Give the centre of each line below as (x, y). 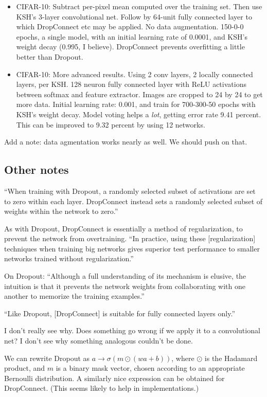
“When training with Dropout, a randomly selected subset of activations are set (130, 191)
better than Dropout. (50, 56)
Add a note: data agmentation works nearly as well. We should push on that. (126, 142)
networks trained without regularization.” (69, 258)
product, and (25, 368)
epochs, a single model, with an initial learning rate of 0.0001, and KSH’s (132, 36)
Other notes (37, 169)
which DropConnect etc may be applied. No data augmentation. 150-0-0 (130, 26)
